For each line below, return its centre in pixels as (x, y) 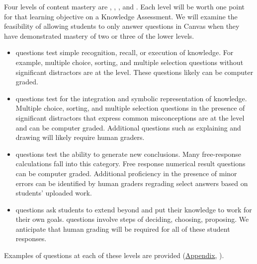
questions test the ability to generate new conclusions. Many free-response (128, 154)
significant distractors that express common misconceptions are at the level (130, 117)
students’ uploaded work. (54, 193)
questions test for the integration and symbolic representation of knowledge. (131, 98)
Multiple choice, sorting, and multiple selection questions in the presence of (130, 108)
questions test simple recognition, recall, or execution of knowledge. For (125, 52)
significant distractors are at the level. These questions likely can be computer (134, 72)
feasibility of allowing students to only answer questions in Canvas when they (122, 26)
